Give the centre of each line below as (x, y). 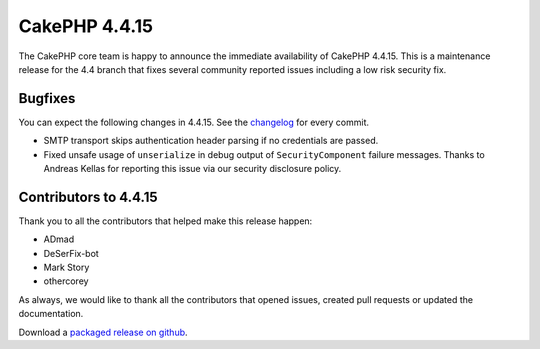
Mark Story (66, 267)
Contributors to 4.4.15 (88, 196)
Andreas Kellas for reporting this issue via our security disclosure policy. (192, 169)
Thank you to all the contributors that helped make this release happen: (165, 221)
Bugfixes (47, 98)
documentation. (51, 314)
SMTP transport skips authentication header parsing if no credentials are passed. (211, 141)
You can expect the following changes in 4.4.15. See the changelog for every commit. (194, 122)
